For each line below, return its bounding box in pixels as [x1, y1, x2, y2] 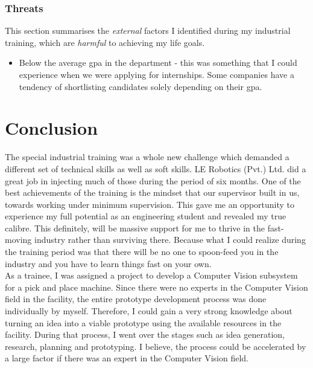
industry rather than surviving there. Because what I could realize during [34, 233, 306, 246]
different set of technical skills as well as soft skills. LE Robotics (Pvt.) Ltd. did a [5, 162, 306, 175]
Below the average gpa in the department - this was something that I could [19, 56, 297, 69]
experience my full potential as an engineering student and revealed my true [5, 210, 286, 222]
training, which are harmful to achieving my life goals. [5, 36, 205, 48]
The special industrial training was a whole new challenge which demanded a [5, 150, 289, 163]
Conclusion [5, 115, 98, 140]
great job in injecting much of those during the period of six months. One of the [5, 174, 301, 187]
